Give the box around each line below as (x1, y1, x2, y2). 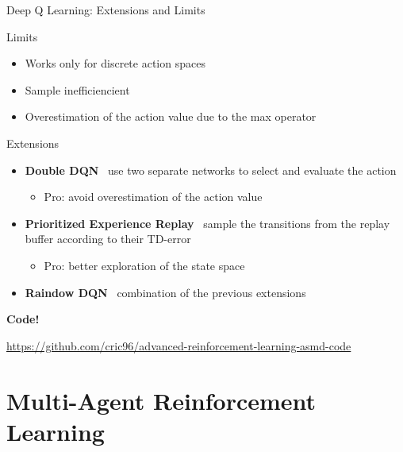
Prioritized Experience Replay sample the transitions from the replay (25, 214, 390, 231)
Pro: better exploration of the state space (44, 257, 245, 273)
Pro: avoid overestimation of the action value (44, 188, 263, 205)
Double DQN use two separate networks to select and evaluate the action (25, 161, 397, 178)
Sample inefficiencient (25, 81, 130, 98)
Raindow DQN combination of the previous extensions (25, 284, 306, 300)
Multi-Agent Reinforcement (6, 384, 317, 416)
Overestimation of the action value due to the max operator (25, 108, 317, 125)
